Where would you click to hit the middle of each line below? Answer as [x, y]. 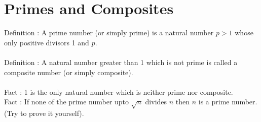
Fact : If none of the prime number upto [67, 102]
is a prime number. [228, 102]
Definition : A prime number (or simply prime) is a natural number [109, 33]
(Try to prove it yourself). [44, 113]
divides [156, 102]
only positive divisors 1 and [47, 42]
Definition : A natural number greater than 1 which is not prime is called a [121, 62]
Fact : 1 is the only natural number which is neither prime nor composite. [119, 91]
